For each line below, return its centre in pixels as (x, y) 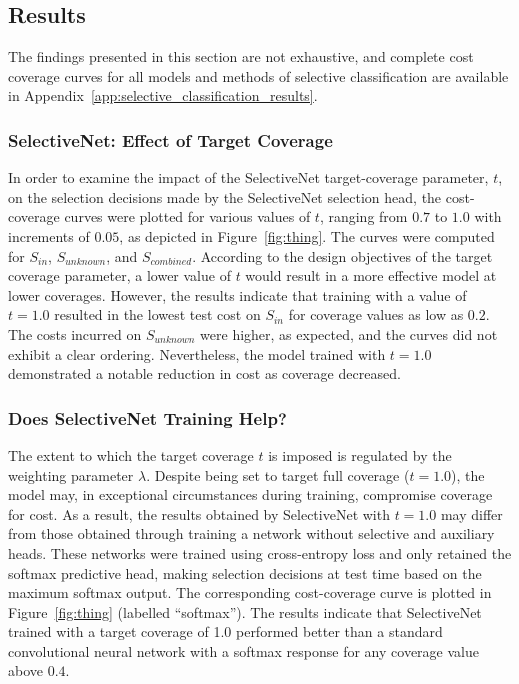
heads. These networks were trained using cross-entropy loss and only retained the (260, 552)
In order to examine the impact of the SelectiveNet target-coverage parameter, (248, 177)
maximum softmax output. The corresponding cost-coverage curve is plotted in (250, 592)
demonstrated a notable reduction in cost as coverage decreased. (204, 373)
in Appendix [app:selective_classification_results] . (163, 95)
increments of (49, 235)
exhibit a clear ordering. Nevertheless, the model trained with (197, 353)
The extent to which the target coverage (131, 454)
